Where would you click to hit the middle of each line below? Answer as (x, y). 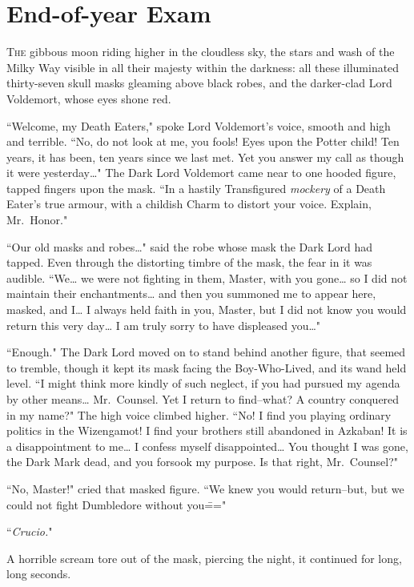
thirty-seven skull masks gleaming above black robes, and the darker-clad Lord (199, 83)
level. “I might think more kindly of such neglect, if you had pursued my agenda (203, 383)
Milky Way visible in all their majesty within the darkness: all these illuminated (203, 67)
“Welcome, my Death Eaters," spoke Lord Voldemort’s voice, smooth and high (199, 125)
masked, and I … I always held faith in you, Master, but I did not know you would (207, 310)
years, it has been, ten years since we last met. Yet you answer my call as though (205, 157)
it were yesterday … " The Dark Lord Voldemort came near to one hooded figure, (201, 173)
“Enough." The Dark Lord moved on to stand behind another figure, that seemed (206, 352)
